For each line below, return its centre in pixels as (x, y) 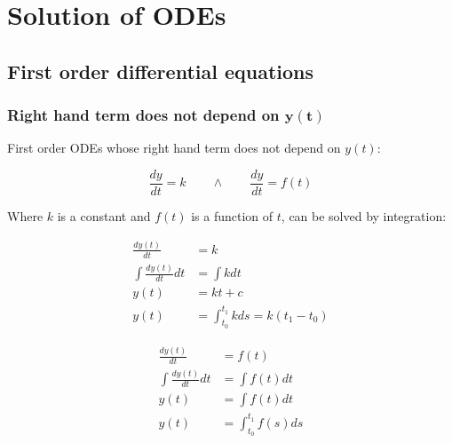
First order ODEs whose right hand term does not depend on (174, 148)
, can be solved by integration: (364, 216)
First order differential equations (161, 71)
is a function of (232, 216)
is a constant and (104, 216)
